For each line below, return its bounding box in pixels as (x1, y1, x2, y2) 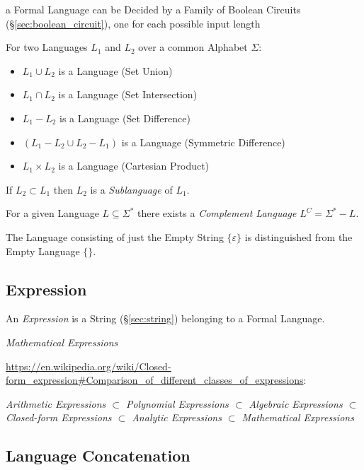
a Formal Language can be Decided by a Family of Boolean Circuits (6, 2, 301, 16)
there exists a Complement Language (137, 206, 297, 221)
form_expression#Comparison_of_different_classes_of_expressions (6, 372, 304, 387)
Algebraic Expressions (249, 396, 343, 411)
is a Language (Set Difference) (59, 110, 190, 125)
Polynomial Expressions (125, 396, 229, 411)
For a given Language (6, 206, 99, 221)
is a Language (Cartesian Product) (58, 158, 210, 173)
